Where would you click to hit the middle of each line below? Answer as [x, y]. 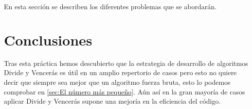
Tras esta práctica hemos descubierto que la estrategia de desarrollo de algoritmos [126, 63]
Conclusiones [48, 39]
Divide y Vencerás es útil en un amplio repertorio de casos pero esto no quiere [120, 72]
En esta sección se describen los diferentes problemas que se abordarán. [110, 6]
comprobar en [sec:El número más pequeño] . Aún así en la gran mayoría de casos [125, 91]
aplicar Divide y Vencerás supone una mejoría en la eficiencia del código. [112, 101]
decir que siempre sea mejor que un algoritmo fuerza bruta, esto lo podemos [117, 82]
